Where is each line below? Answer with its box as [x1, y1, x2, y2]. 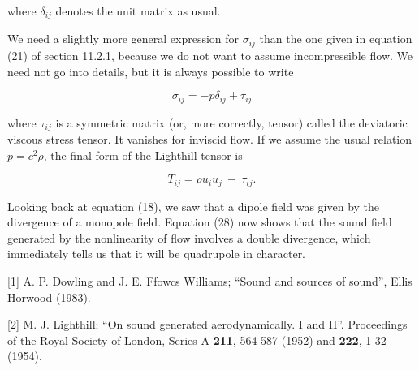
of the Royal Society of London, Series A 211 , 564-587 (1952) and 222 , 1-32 [7, 331, 387, 348]
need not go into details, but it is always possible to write [7, 62, 294, 80]
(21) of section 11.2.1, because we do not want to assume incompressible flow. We [7, 46, 413, 63]
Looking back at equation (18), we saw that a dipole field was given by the [7, 197, 380, 214]
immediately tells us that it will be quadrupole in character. [7, 245, 306, 262]
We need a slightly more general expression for [7, 30, 240, 47]
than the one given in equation [259, 30, 413, 47]
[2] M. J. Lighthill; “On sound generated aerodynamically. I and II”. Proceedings [7, 316, 408, 333]
